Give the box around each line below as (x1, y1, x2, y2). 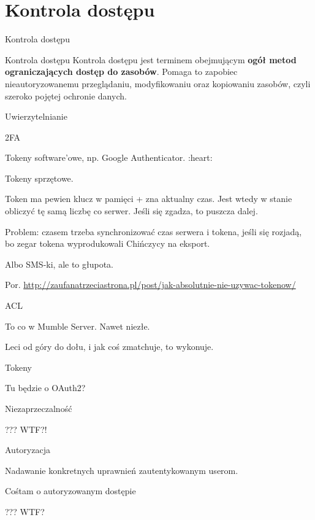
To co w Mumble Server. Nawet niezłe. (5, 319, 150, 332)
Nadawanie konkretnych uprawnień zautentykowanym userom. (5, 464, 238, 476)
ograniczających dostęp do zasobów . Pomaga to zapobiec (5, 65, 238, 78)
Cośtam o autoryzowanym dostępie (5, 484, 136, 497)
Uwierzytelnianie (5, 110, 67, 123)
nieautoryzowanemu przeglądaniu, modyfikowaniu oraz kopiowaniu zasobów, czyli (5, 77, 311, 90)
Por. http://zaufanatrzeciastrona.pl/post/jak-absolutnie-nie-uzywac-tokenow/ (5, 278, 296, 291)
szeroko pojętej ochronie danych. (5, 89, 127, 102)
